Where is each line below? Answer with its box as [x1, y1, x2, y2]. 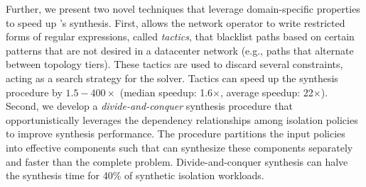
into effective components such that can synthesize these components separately [6, 140, 353, 154]
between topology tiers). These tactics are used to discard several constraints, [6, 57, 343, 72]
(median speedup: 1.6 [119, 84, 213, 99]
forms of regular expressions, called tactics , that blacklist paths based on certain [6, 29, 355, 44]
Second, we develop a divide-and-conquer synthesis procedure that [6, 98, 293, 113]
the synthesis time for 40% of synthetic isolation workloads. [6, 168, 264, 183]
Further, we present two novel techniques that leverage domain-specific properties [6, 1, 360, 16]
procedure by [6, 84, 63, 99]
